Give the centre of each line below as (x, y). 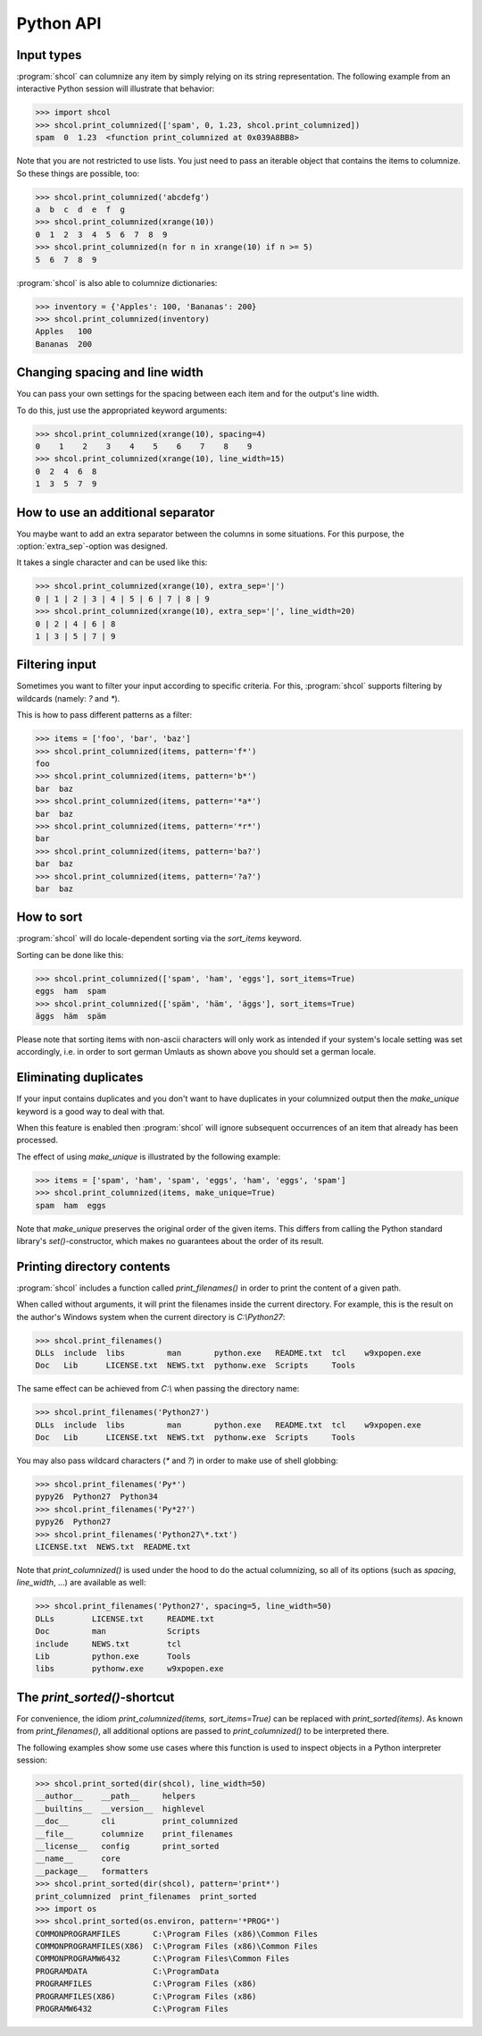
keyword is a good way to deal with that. (91, 1111)
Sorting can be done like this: (70, 955)
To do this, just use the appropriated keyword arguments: (122, 410)
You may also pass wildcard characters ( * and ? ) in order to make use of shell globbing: (177, 1460)
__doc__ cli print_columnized (137, 1821)
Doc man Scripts (118, 1632)
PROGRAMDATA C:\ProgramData (127, 1971)
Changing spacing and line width (110, 372)
